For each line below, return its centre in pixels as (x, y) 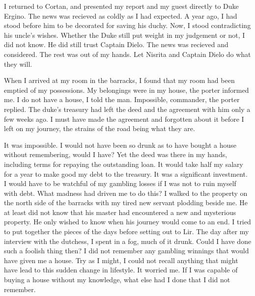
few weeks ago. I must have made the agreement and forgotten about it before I (124, 119)
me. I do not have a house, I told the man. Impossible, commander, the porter (122, 99)
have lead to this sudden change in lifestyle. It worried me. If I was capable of (121, 270)
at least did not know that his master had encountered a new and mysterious (120, 212)
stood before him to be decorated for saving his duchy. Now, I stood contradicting (127, 25)
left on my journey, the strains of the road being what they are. (99, 128)
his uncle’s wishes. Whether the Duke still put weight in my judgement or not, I (125, 35)
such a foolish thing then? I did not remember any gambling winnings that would (127, 251)
